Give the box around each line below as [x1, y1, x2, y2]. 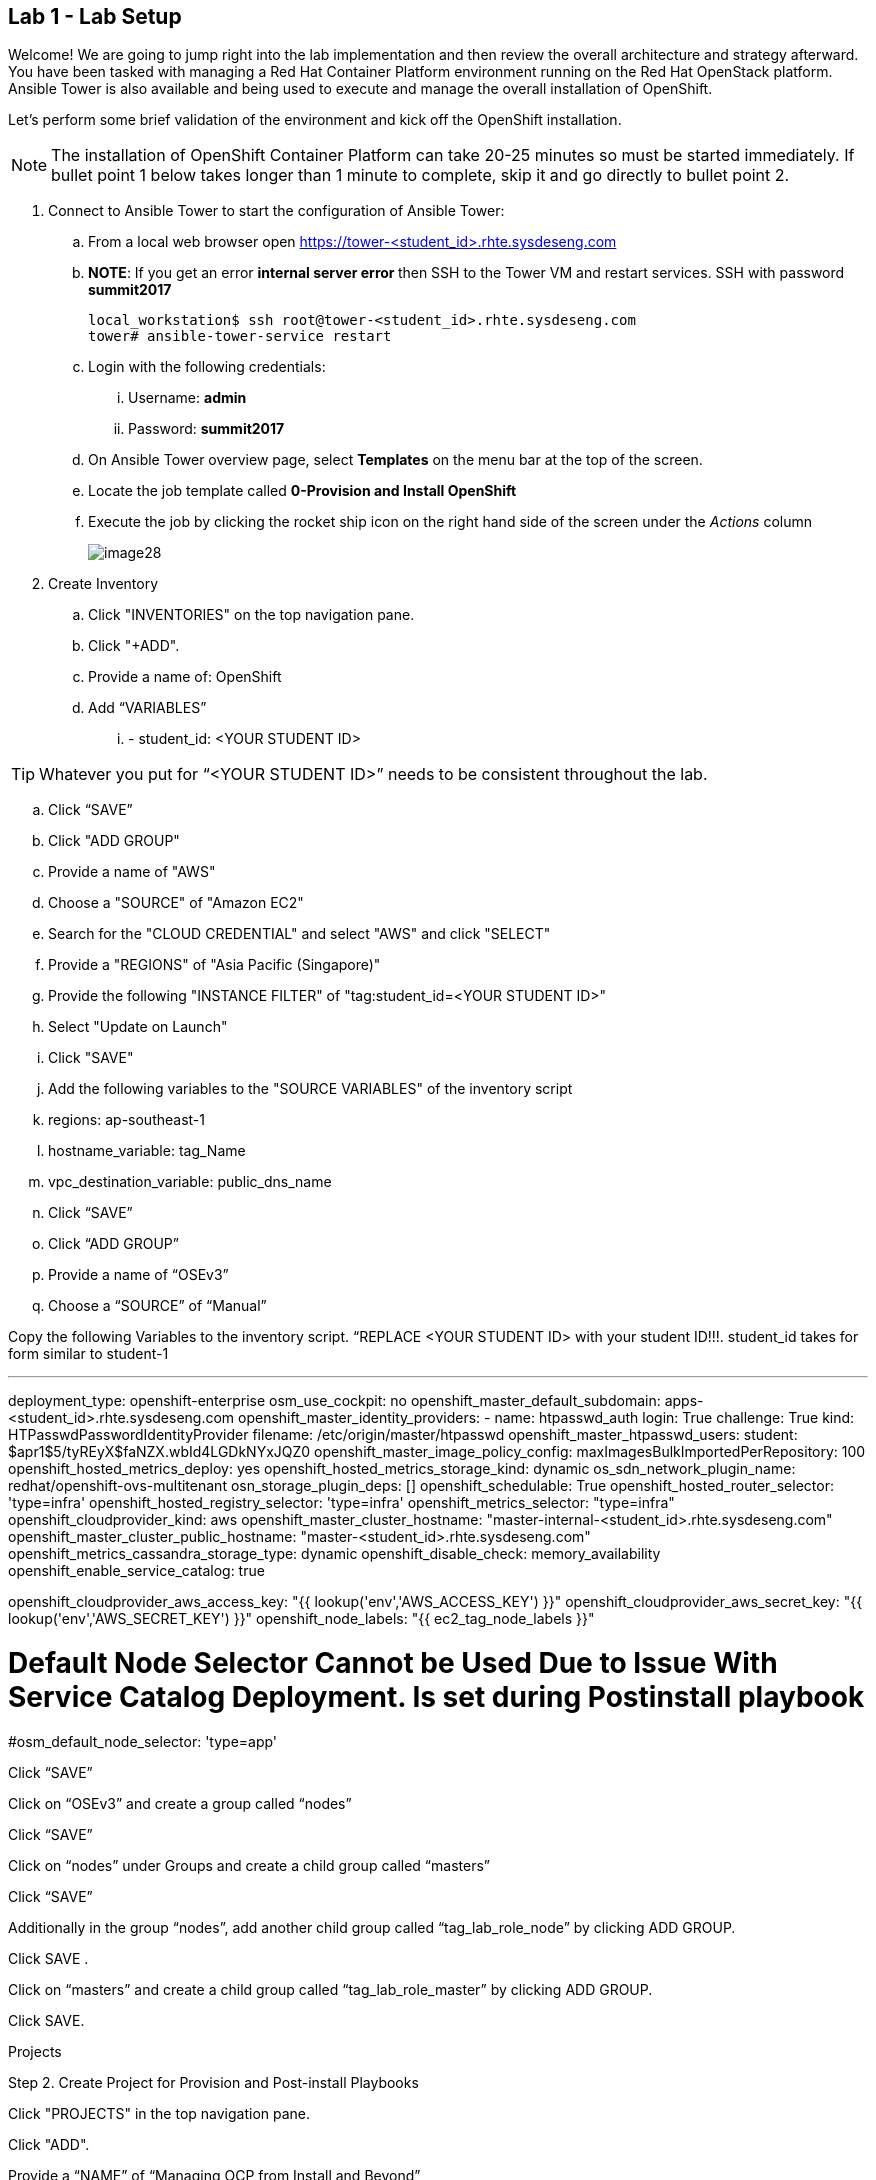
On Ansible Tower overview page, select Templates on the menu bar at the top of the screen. [88, 451, 703, 469]
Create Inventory [48, 575, 159, 593]
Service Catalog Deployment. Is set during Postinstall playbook [8, 1680, 865, 1715]
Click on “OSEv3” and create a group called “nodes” [8, 1794, 352, 1812]
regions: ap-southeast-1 [48, 1111, 205, 1129]
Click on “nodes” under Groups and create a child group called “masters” [8, 1856, 490, 1874]
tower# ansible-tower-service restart [88, 328, 392, 345]
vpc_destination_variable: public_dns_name [48, 1173, 332, 1191]
